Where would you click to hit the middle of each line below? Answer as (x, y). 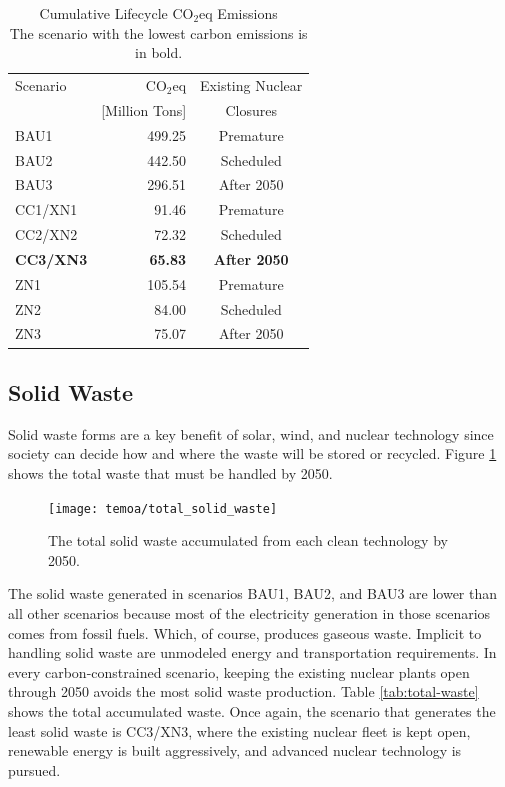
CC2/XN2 (46, 234)
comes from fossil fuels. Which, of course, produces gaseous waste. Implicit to (245, 632)
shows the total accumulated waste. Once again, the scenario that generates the (252, 710)
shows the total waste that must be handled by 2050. (170, 472)
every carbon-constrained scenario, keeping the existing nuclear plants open (239, 671)
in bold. (159, 52)
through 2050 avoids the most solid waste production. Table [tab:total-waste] (243, 691)
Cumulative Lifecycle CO (116, 13)
